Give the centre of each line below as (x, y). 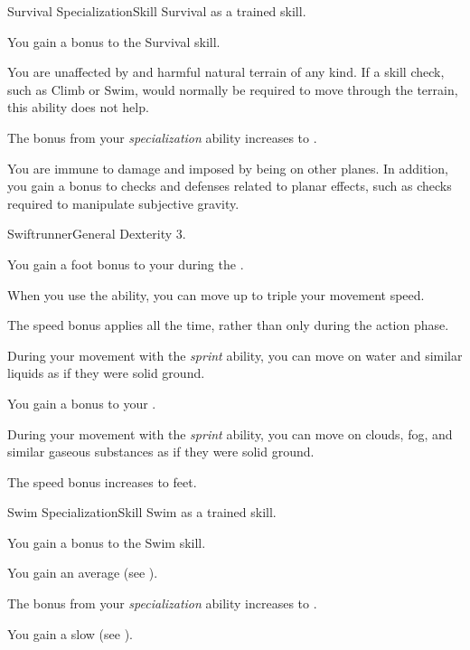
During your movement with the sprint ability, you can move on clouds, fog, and (230, 433)
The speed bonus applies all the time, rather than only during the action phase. (228, 325)
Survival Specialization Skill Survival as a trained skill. (157, 11)
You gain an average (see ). (83, 573)
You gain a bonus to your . (82, 403)
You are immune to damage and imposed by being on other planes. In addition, (228, 168)
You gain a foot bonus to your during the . (126, 264)
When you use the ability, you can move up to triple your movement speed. (216, 294)
